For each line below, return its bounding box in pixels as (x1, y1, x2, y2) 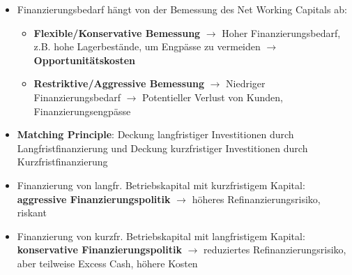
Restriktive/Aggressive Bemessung (33, 76, 204, 91)
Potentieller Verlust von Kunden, (142, 89, 283, 104)
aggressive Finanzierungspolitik (17, 191, 171, 206)
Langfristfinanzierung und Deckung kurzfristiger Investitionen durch (17, 140, 308, 155)
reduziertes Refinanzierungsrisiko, (204, 242, 346, 257)
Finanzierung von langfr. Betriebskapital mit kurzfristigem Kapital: (17, 177, 305, 192)
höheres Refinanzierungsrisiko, (192, 191, 321, 206)
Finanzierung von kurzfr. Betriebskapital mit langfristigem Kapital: (17, 228, 305, 243)
